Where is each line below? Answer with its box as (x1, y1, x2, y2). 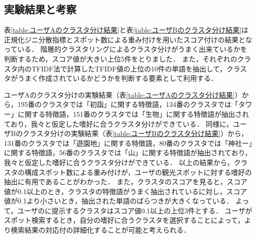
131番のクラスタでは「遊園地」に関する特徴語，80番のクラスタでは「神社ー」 (4, 137, 253, 148)
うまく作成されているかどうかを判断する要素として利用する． (17, 73, 218, 83)
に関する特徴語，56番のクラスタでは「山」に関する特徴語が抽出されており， (4, 147, 252, 158)
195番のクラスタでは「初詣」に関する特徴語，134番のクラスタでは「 (17, 99, 239, 109)
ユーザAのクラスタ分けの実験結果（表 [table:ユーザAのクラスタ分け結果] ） (4, 89, 242, 100)
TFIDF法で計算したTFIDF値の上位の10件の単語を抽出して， (31, 63, 226, 73)
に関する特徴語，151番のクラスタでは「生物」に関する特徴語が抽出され (17, 108, 249, 119)
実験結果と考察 (4, 1, 76, 17)
